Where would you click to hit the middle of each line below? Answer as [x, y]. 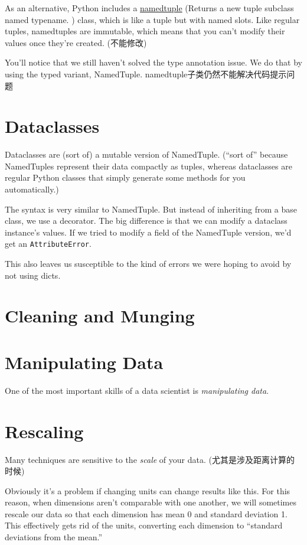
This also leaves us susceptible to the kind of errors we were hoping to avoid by [148, 264]
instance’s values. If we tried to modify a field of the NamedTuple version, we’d [148, 232]
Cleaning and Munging [100, 316]
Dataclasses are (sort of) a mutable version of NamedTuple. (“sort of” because [146, 154]
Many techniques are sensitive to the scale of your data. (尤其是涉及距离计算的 [150, 459]
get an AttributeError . [48, 244]
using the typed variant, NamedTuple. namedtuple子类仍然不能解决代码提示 [146, 74]
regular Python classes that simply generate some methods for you [125, 177]
